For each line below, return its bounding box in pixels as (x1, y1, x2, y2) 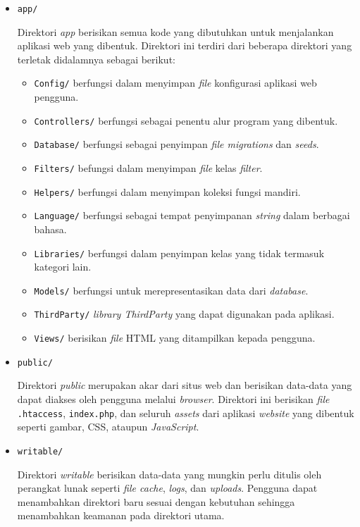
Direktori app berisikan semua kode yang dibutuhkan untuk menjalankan (17, 24, 334, 39)
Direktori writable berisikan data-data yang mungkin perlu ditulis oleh (17, 466, 322, 481)
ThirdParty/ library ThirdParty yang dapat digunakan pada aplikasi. (34, 306, 335, 321)
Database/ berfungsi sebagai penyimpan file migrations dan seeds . (34, 137, 319, 151)
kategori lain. (34, 259, 92, 274)
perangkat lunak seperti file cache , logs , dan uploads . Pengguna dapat (17, 480, 318, 495)
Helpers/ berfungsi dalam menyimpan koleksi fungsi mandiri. (34, 184, 301, 199)
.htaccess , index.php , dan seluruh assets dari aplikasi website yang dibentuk (17, 405, 354, 420)
